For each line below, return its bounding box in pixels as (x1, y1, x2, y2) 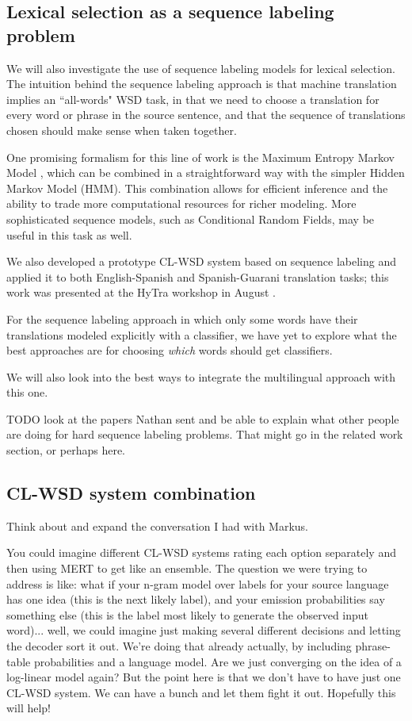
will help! (6, 700, 51, 716)
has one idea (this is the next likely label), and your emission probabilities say (6, 591, 385, 608)
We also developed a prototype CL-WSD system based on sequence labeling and (6, 253, 396, 270)
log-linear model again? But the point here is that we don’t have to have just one (6, 669, 401, 685)
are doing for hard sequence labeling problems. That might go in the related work (6, 426, 403, 443)
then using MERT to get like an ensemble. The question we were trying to (6, 560, 368, 577)
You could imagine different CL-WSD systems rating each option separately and (6, 544, 396, 561)
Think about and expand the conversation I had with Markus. (6, 517, 309, 534)
